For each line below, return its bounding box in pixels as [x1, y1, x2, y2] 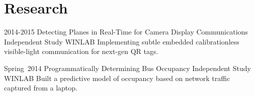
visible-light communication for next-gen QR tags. [4, 46, 158, 56]
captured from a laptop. [4, 82, 77, 93]
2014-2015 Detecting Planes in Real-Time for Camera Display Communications [4, 26, 248, 37]
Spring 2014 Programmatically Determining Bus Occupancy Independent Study [4, 62, 251, 73]
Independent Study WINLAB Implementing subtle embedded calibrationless [4, 36, 239, 46]
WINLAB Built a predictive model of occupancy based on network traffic [4, 72, 230, 83]
